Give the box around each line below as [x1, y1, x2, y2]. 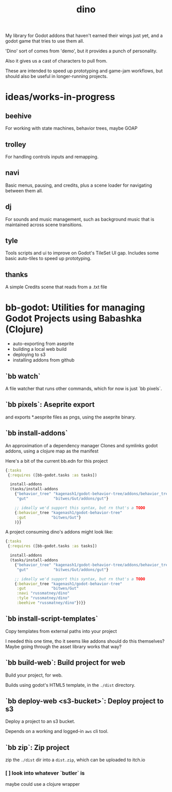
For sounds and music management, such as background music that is [5, 216, 155, 222]
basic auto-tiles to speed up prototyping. [5, 255, 92, 262]
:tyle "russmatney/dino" [16, 596, 70, 601]
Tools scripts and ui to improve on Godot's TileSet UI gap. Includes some [5, 250, 159, 256]
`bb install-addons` [5, 429, 68, 438]
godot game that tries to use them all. [5, 38, 84, 44]
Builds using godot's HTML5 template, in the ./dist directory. [5, 682, 136, 688]
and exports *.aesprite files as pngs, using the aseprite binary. [5, 414, 136, 420]
